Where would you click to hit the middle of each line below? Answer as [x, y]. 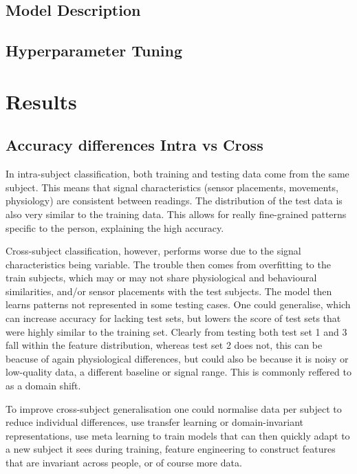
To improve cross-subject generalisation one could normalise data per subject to [174, 408]
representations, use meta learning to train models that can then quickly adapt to [178, 435]
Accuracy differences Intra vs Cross [134, 145]
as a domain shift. [43, 386]
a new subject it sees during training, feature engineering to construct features [171, 449]
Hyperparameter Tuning [94, 51]
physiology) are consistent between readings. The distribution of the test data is [174, 201]
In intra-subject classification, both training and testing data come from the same [177, 174]
